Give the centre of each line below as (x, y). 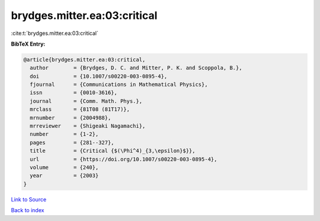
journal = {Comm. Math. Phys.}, (86, 101)
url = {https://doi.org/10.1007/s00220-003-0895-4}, (124, 159)
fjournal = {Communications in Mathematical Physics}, (119, 85)
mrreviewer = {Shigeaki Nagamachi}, (88, 126)
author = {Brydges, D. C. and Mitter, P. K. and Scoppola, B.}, (136, 68)
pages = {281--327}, (72, 142)
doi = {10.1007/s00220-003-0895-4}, (99, 76)
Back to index (28, 210)
